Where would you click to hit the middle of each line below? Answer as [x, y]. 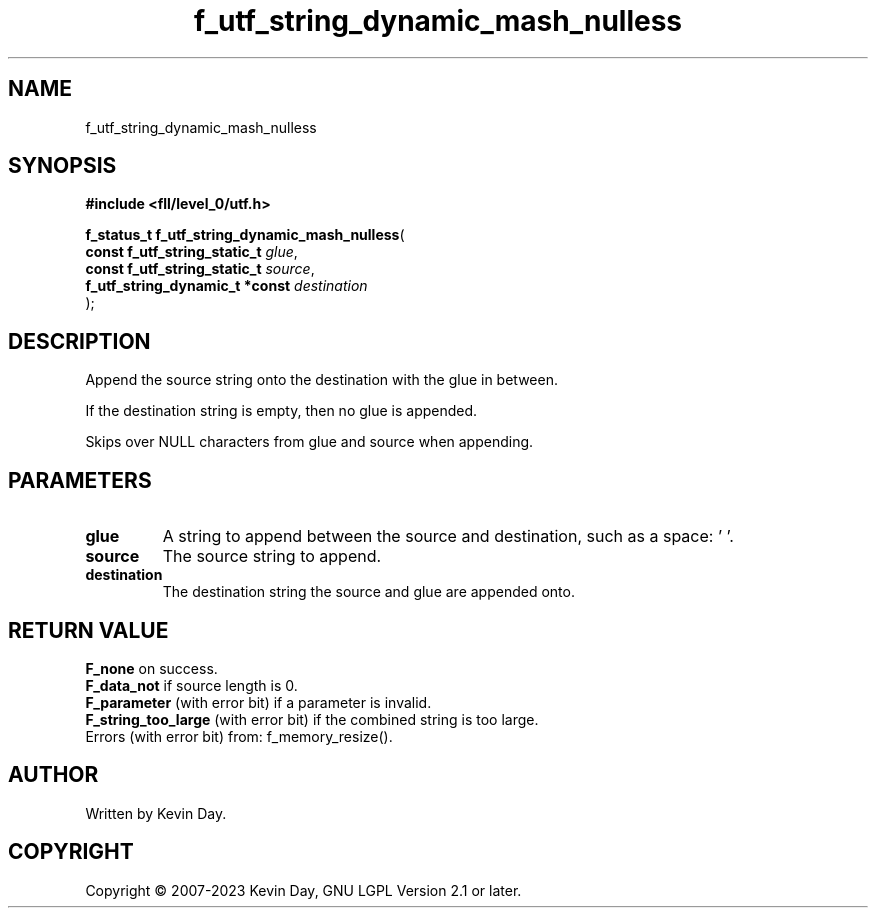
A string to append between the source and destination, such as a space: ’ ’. [448, 536]
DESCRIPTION [79, 341]
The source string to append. [272, 556]
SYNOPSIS [62, 166]
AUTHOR [53, 775]
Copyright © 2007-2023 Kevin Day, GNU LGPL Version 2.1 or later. [303, 890]
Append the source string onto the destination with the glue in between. [321, 380]
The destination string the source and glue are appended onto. [368, 592]
